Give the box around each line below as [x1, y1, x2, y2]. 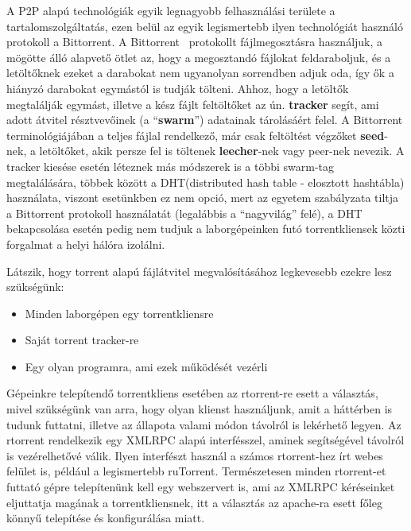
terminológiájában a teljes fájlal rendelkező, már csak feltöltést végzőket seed [6, 126, 385, 143]
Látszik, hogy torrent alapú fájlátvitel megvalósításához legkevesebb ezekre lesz [6, 262, 392, 279]
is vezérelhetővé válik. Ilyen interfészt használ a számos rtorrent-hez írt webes [6, 447, 383, 463]
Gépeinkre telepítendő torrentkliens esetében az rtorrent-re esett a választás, [6, 385, 378, 401]
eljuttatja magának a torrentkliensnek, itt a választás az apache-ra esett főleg [6, 494, 382, 510]
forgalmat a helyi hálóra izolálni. [6, 235, 165, 252]
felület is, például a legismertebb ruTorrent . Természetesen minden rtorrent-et [6, 463, 386, 479]
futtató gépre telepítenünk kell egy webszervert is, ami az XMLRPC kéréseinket [6, 479, 395, 495]
